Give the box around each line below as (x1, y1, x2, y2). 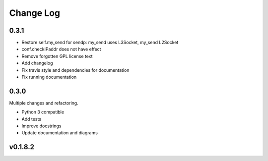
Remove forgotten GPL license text (21, 53, 93, 59)
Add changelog (21, 60, 53, 66)
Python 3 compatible (21, 109, 65, 115)
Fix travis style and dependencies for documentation (21, 67, 130, 73)
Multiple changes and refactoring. (9, 100, 79, 106)
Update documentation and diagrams (21, 130, 98, 136)
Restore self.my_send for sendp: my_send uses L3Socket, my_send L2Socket (21, 40, 179, 46)
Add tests (21, 116, 42, 122)
